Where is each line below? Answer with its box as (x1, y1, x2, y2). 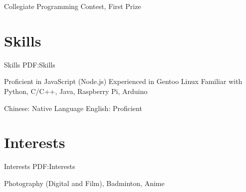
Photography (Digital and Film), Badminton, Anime (4, 177, 165, 188)
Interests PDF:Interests (4, 161, 75, 171)
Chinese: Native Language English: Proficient (4, 102, 142, 113)
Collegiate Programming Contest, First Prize (4, 1, 141, 11)
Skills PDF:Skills (4, 59, 55, 69)
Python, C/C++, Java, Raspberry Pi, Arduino (4, 85, 148, 96)
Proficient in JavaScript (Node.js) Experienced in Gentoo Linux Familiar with (4, 76, 243, 86)
